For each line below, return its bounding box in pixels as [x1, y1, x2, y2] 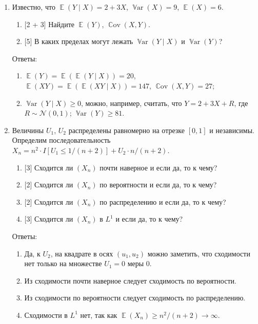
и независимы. [209, 124, 254, 135]
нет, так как [80, 309, 117, 320]
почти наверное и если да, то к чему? [100, 162, 217, 172]
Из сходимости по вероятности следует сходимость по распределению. [24, 292, 246, 303]
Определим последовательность [12, 135, 111, 145]
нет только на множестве [24, 258, 102, 269]
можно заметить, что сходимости [147, 248, 250, 258]
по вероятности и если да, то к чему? [100, 179, 217, 190]
